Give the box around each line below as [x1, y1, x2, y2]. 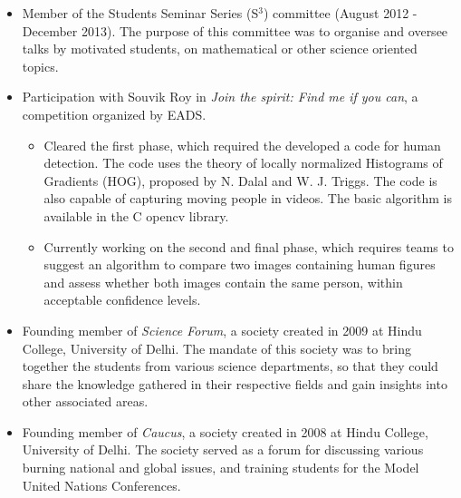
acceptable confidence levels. [43, 290, 201, 309]
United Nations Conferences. [22, 475, 181, 494]
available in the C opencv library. [43, 206, 229, 225]
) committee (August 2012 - [263, 4, 418, 22]
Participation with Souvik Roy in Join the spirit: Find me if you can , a [22, 87, 418, 106]
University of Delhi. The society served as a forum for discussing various [22, 440, 424, 459]
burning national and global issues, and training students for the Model [22, 458, 419, 477]
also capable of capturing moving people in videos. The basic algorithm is [43, 189, 452, 208]
